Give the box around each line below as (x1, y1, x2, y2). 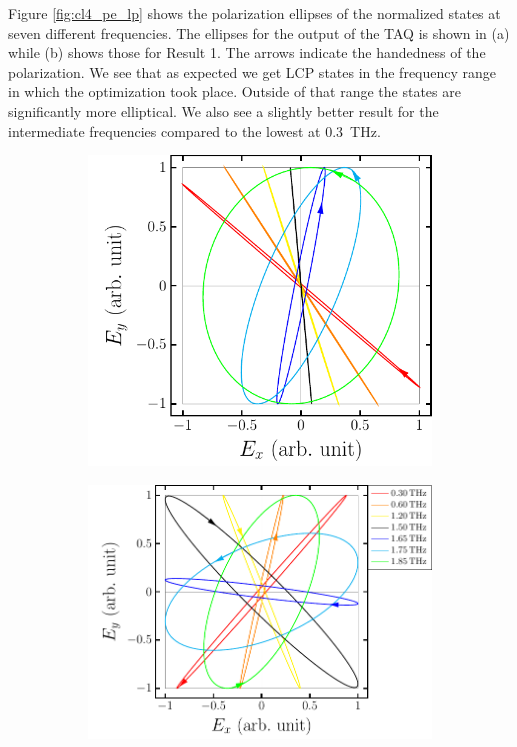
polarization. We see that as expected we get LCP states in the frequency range (8, 61, 497, 82)
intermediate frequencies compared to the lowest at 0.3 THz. (8, 120, 381, 141)
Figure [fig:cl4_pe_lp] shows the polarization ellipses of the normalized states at (8, 3, 501, 23)
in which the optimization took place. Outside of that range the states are (8, 81, 461, 102)
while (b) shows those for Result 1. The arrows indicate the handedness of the (8, 42, 486, 63)
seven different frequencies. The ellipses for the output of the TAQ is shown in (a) (8, 22, 510, 43)
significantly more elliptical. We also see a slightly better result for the (8, 100, 439, 121)
